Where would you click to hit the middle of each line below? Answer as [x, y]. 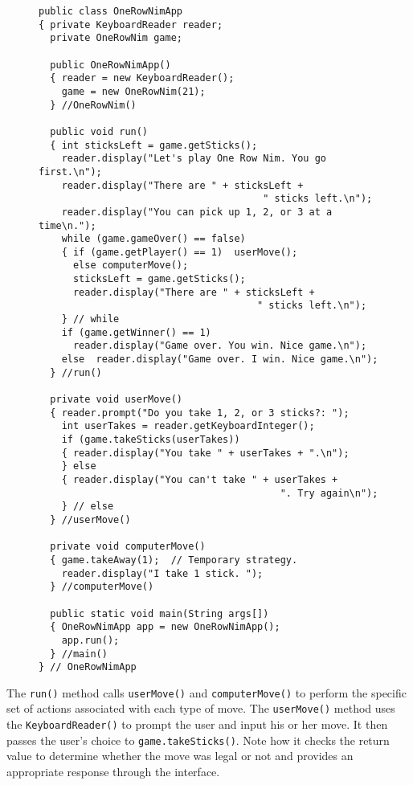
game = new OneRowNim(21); [133, 91]
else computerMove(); [131, 266]
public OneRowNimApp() [110, 65]
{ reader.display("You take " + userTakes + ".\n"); [205, 453]
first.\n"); [70, 172]
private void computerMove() [128, 547]
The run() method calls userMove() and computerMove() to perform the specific [206, 692]
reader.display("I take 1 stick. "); [162, 573]
